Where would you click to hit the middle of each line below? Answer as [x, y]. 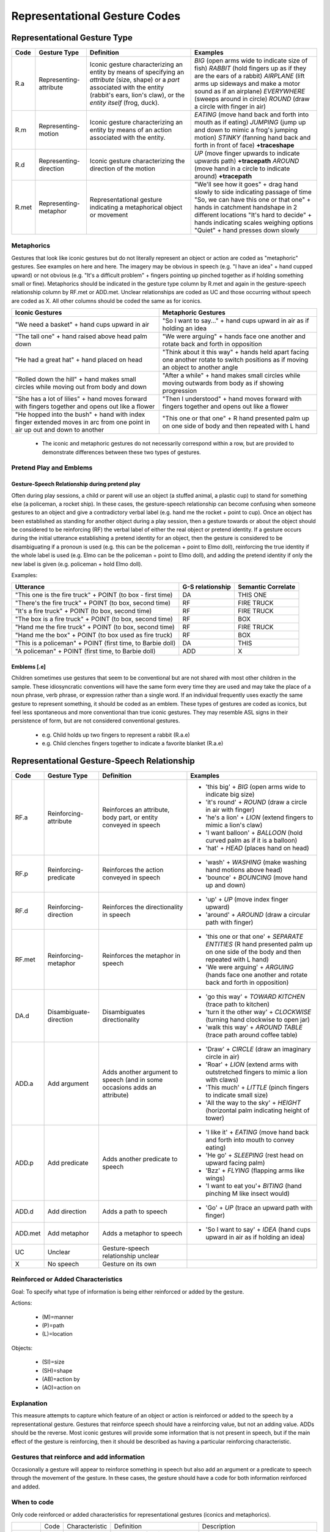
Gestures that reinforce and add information [78, 1457]
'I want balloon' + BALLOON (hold [254, 833]
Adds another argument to [140, 1072]
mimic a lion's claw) [234, 825]
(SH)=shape [57, 1370]
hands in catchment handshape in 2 [246, 207]
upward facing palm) [235, 1163]
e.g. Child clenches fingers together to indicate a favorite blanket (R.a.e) [133, 743]
